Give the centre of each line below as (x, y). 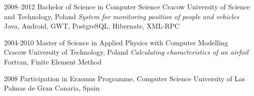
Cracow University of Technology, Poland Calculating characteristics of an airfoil (126, 52)
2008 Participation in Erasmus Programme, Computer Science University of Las (125, 78)
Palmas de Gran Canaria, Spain (52, 88)
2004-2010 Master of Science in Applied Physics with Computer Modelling (116, 42)
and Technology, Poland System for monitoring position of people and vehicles (122, 16)
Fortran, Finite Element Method (53, 61)
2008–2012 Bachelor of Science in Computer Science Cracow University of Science (127, 6)
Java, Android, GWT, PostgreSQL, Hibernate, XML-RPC (92, 26)
